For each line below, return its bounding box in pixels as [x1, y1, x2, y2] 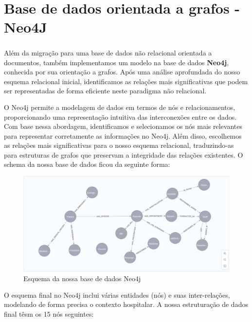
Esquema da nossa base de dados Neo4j [23, 273, 141, 283]
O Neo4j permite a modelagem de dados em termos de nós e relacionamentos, [4, 102, 235, 112]
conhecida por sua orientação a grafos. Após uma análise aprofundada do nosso [4, 67, 240, 77]
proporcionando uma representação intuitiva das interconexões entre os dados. [4, 111, 237, 122]
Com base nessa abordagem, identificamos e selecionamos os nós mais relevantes [4, 121, 242, 131]
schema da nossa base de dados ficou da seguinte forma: [4, 159, 170, 169]
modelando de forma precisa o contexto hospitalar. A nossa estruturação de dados [4, 299, 248, 309]
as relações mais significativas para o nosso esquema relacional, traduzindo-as [4, 140, 234, 150]
